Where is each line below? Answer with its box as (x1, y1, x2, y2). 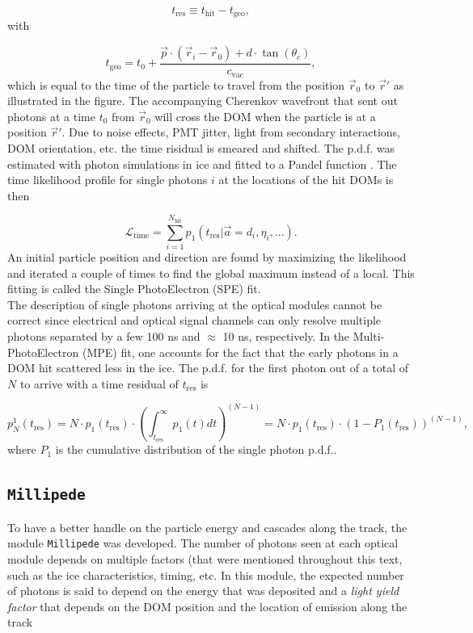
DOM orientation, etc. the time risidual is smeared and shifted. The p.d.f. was (7, 139, 395, 156)
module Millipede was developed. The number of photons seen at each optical (7, 534, 399, 551)
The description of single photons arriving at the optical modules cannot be (7, 296, 382, 312)
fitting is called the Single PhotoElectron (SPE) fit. (7, 280, 261, 297)
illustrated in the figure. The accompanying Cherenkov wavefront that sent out (7, 92, 398, 109)
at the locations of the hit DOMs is (218, 171, 394, 188)
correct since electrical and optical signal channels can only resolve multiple (7, 312, 382, 329)
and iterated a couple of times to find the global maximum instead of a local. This (7, 264, 415, 281)
